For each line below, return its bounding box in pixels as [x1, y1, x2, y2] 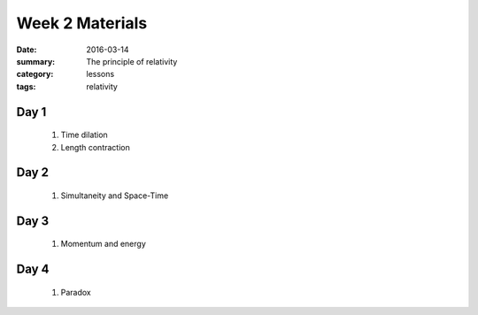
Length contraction [60, 142, 130, 152]
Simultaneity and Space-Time [60, 190, 169, 201]
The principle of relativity [86, 56, 178, 66]
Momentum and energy [60, 239, 146, 250]
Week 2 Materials [16, 13, 148, 33]
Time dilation [60, 129, 108, 141]
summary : [16, 56, 56, 66]
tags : [16, 81, 36, 92]
